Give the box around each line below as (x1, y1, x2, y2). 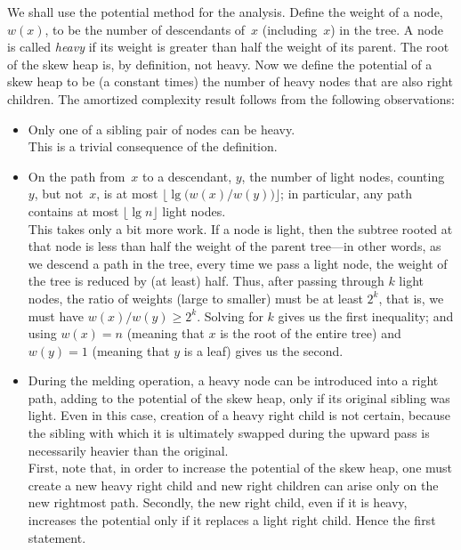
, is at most (96, 184, 158, 203)
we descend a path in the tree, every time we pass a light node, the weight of (28, 254, 448, 272)
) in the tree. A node (330, 20, 444, 38)
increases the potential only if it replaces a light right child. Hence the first (28, 511, 436, 530)
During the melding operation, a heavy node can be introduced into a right (28, 371, 439, 390)
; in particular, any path (280, 184, 412, 203)
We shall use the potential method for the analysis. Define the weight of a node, (7, 3, 443, 20)
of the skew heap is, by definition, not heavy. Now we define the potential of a (7, 54, 433, 73)
